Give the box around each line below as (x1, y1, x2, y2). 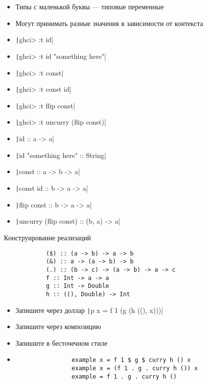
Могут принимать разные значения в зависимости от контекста (15, 18, 203, 28)
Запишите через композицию (15, 321, 101, 332)
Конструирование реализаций (4, 232, 91, 243)
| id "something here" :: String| (15, 150, 106, 160)
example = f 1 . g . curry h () (71, 373, 177, 380)
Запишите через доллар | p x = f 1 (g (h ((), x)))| (15, 305, 163, 315)
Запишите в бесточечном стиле (15, 337, 108, 348)
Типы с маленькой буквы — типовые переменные (15, 1, 164, 11)
